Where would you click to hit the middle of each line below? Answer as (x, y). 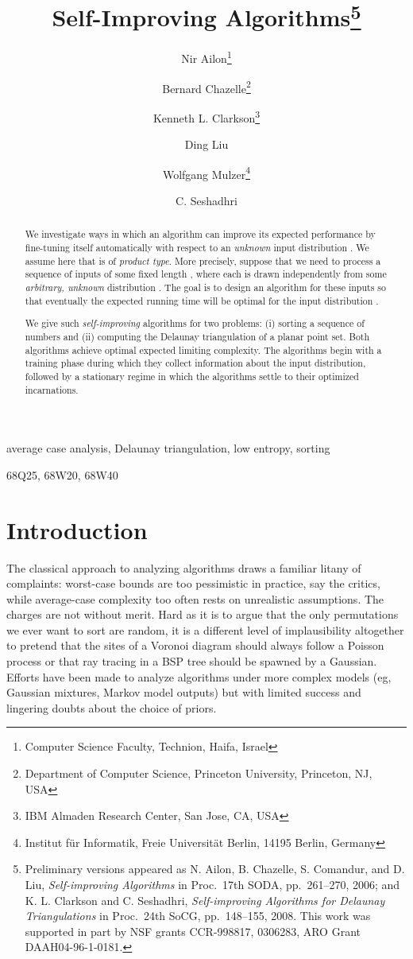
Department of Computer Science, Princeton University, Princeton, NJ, (199, 773)
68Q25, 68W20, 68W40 (62, 474)
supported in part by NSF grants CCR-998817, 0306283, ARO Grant (193, 931)
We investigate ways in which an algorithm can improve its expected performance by (200, 234)
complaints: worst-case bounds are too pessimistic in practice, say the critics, (193, 583)
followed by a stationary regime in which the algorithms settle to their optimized (192, 376)
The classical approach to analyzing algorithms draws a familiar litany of (184, 567)
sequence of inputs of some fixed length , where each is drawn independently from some (206, 274)
